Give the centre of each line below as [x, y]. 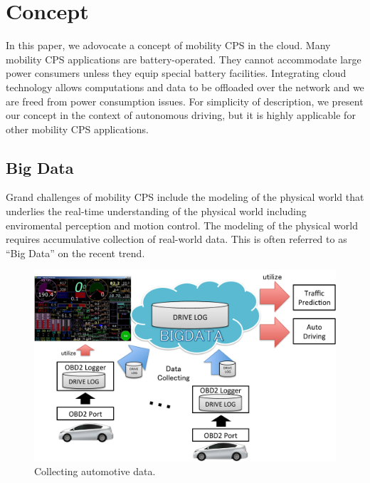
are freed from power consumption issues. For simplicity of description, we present [185, 101]
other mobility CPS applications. [78, 129]
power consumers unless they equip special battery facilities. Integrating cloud [176, 73]
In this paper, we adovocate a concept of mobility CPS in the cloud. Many [168, 45]
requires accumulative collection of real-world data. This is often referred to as [176, 239]
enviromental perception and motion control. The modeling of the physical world [182, 225]
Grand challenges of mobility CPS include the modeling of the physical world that [185, 197]
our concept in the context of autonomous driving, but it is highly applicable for [181, 115]
